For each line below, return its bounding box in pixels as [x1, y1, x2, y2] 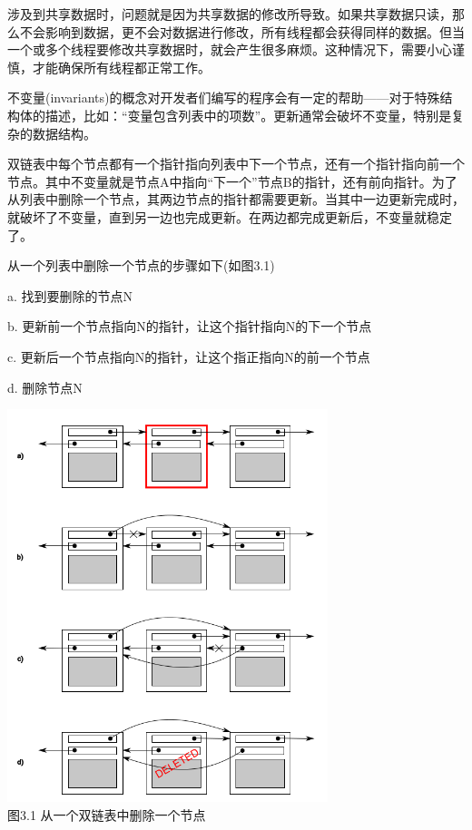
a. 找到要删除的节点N [7, 286, 133, 305]
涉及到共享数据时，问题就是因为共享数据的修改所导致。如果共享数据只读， [7, 5, 452, 23]
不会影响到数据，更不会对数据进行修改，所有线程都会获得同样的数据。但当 [19, 22, 465, 41]
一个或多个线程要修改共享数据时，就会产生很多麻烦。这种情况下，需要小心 [7, 40, 452, 59]
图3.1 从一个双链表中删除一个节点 [7, 805, 206, 824]
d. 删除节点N [7, 377, 83, 396]
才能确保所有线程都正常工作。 [32, 57, 211, 76]
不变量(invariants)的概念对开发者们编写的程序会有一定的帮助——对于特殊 [7, 88, 440, 107]
